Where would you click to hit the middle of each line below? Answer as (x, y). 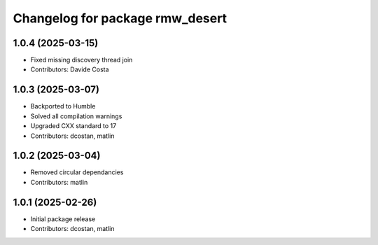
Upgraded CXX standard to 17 (73, 126)
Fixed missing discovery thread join (82, 60)
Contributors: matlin (59, 182)
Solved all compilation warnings (76, 116)
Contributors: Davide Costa (70, 69)
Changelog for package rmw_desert (120, 18)
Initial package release (63, 219)
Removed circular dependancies (77, 172)
